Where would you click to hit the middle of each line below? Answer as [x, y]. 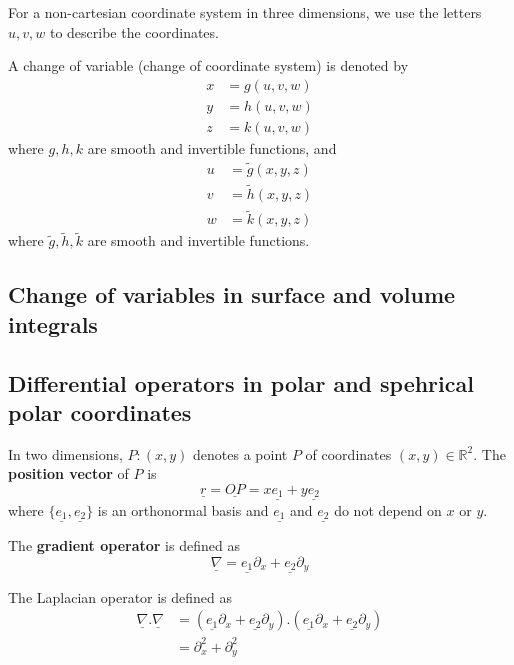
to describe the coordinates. [134, 31]
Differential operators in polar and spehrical [241, 382]
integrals [53, 323]
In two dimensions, [65, 453]
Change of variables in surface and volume [232, 294]
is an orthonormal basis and [183, 509]
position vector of [68, 473]
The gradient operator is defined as [124, 545]
